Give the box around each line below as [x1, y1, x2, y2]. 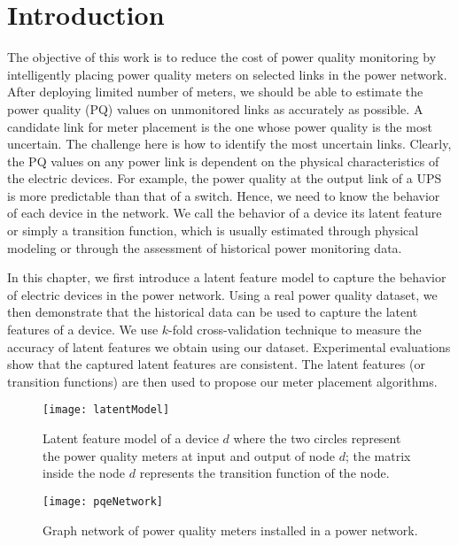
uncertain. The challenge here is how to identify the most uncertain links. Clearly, [7, 134, 452, 153]
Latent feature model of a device [43, 429, 219, 448]
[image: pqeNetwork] [43, 495, 164, 508]
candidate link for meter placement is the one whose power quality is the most [7, 117, 432, 135]
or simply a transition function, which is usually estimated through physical [7, 221, 419, 240]
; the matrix [345, 446, 411, 464]
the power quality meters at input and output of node [43, 446, 335, 464]
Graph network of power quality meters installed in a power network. [43, 520, 418, 539]
